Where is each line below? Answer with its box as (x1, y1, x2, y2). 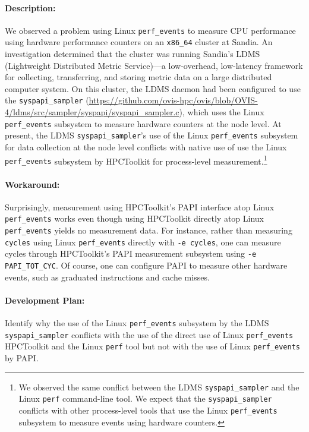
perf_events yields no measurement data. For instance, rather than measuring (5, 224, 292, 236)
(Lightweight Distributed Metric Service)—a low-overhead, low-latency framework (5, 59, 303, 71)
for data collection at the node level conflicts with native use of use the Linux (5, 141, 287, 153)
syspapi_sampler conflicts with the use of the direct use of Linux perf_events (5, 328, 294, 340)
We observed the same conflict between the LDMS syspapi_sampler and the (18, 380, 299, 393)
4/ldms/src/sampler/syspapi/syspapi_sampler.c (5, 106, 179, 118)
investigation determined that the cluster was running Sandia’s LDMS (5, 48, 260, 60)
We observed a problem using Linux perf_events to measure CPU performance (5, 24, 296, 36)
